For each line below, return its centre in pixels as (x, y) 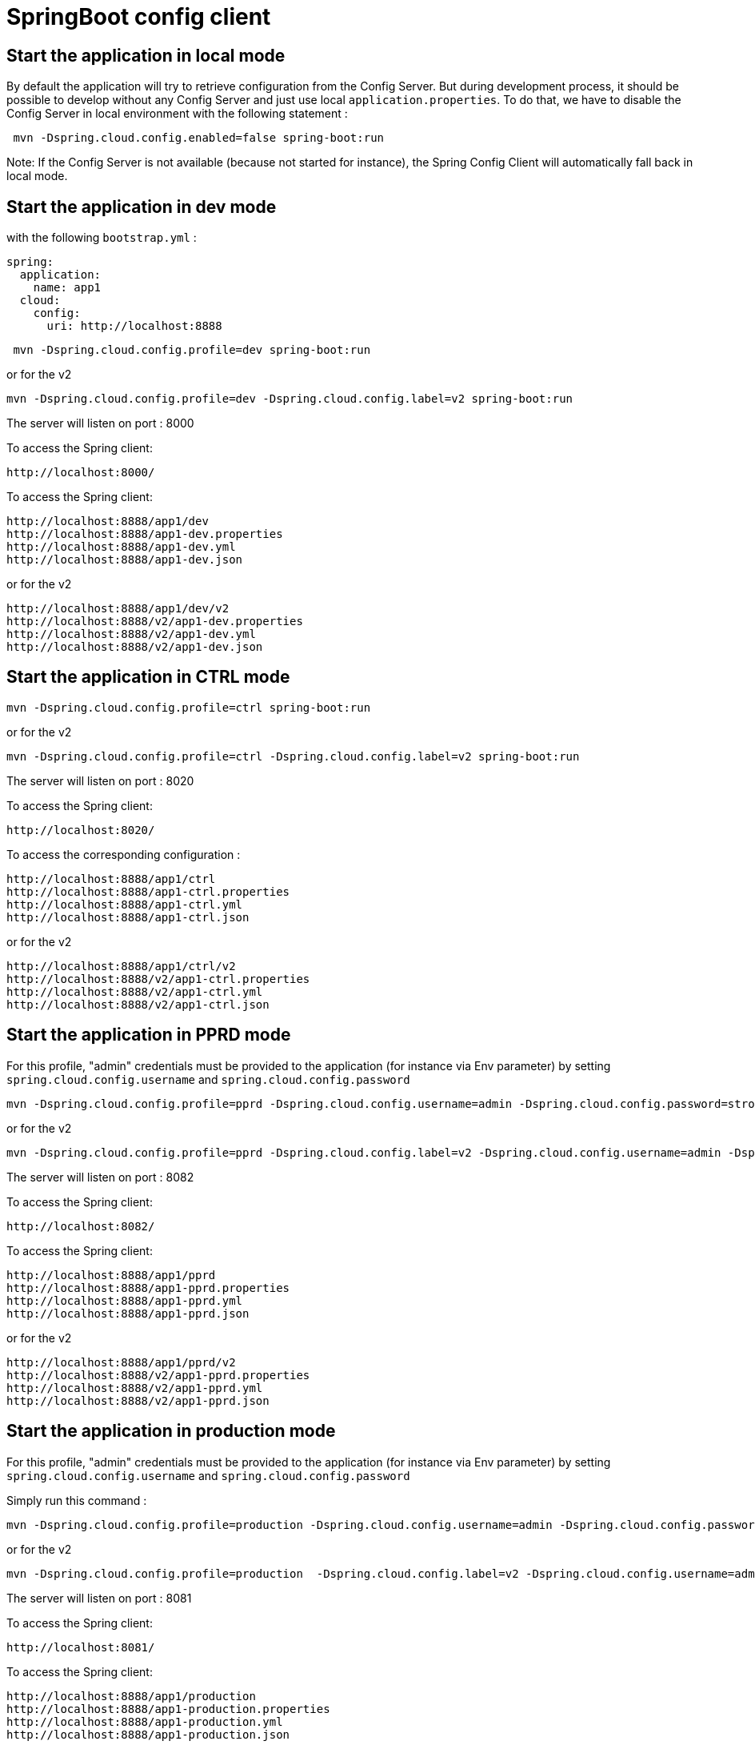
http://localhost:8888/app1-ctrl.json (128, 917)
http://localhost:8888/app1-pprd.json (128, 1313)
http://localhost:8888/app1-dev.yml (121, 547)
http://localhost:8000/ (81, 473)
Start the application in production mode (171, 1431)
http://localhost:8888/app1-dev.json (125, 560)
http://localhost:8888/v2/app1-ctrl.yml (135, 991)
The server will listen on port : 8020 (100, 780)
